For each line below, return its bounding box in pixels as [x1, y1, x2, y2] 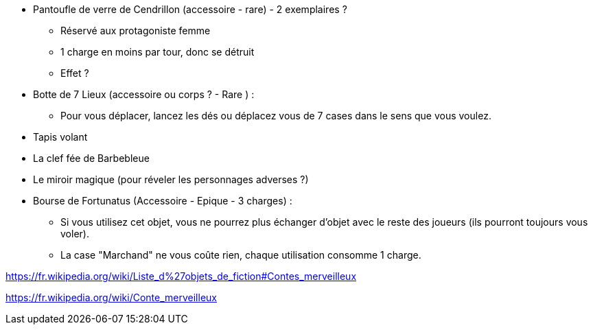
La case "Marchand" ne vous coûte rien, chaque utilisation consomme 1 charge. [60, 249, 421, 261]
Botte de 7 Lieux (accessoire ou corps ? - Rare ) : [33, 89, 255, 100]
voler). [60, 228, 89, 239]
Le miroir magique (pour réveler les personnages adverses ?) [33, 174, 309, 185]
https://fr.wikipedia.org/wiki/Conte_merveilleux [5, 292, 217, 303]
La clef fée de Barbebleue [33, 152, 150, 164]
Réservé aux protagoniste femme [60, 25, 211, 36]
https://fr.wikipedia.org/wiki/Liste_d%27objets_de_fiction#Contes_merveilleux [5, 270, 357, 282]
